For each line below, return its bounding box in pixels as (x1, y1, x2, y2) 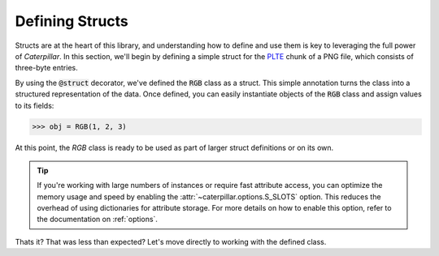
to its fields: (15, 100, 54, 110)
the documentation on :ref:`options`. (37, 215, 159, 224)
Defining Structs (15, 12, 129, 30)
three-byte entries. (15, 63, 78, 73)
